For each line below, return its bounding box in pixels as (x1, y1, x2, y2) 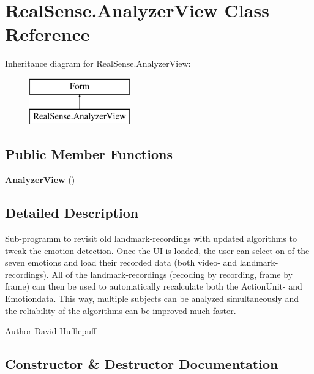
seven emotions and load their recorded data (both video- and (5, 256, 237, 269)
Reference (5, 21, 90, 47)
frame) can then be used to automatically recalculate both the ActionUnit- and (5, 280, 302, 293)
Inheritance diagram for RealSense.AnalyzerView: (5, 57, 191, 70)
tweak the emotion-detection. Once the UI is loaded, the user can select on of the (5, 244, 310, 256)
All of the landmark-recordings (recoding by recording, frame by (51, 267, 293, 280)
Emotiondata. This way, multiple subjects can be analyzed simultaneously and (5, 292, 299, 305)
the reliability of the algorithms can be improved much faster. (5, 304, 236, 316)
